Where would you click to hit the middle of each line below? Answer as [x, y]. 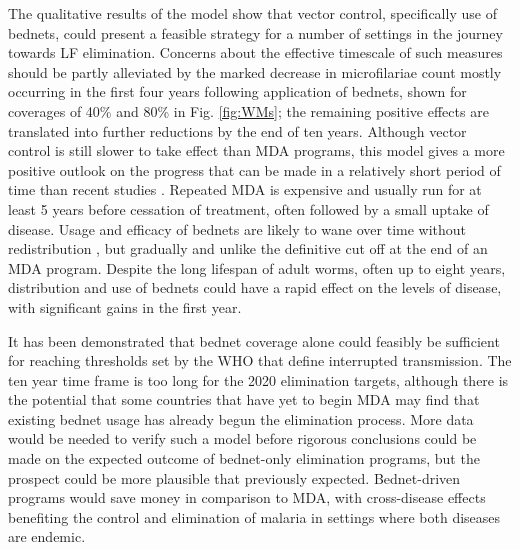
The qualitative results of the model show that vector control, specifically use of [252, 13]
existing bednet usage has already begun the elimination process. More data [241, 418]
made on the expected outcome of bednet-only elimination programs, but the [244, 458]
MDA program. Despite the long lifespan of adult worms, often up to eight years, [257, 267]
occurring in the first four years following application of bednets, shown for [237, 91]
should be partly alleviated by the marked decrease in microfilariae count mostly [255, 71]
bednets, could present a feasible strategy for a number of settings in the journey [255, 32]
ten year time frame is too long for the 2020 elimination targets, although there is [258, 379]
